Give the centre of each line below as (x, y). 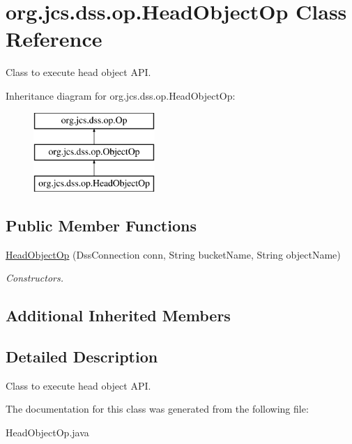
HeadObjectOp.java (47, 432)
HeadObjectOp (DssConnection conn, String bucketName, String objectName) (173, 254)
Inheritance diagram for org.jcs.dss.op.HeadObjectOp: (121, 95)
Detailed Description (82, 357)
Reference (54, 39)
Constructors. (35, 278)
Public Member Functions (101, 225)
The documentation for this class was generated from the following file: (157, 409)
